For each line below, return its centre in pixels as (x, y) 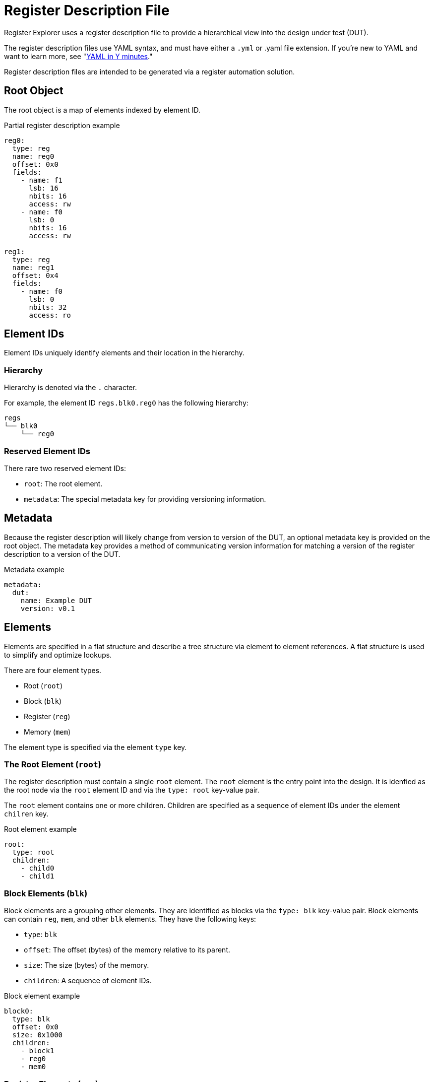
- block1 (37, 1051)
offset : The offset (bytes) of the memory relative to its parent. (127, 950)
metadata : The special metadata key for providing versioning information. (145, 499)
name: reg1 (33, 267)
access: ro (50, 315)
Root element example (40, 829)
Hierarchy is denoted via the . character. (70, 388)
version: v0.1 (48, 608)
